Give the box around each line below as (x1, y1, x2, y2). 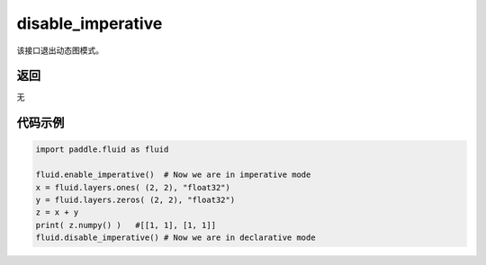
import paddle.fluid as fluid (35, 145, 169, 155)
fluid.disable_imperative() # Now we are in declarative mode (35, 233, 316, 243)
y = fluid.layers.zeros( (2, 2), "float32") (35, 195, 236, 206)
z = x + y (35, 208, 79, 217)
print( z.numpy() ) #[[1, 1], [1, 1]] (35, 220, 216, 230)
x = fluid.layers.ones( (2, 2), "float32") (35, 182, 231, 192)
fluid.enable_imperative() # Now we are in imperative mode (35, 170, 311, 180)
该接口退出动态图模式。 (16, 45, 103, 56)
